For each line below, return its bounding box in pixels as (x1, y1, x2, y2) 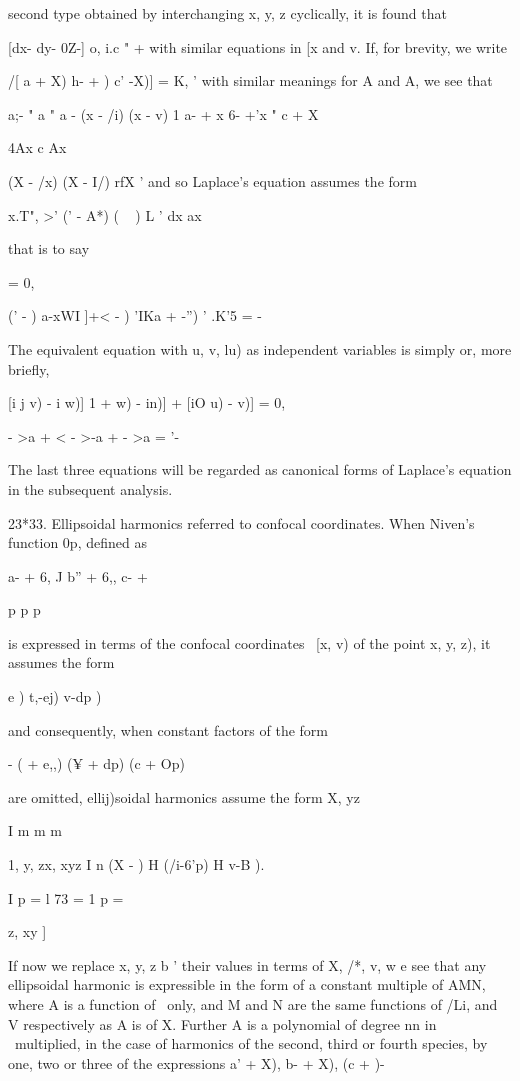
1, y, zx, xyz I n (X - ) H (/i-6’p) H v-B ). (8, 854, 265, 875)
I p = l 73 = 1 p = (8, 887, 124, 908)
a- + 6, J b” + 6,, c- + (8, 565, 148, 586)
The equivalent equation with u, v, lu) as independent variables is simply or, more (8, 338, 512, 359)
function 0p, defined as (8, 532, 147, 553)
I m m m (8, 820, 63, 841)
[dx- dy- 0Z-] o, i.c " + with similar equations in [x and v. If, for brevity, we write (8, 36, 508, 57)
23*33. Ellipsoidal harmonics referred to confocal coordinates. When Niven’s (8, 512, 475, 533)
